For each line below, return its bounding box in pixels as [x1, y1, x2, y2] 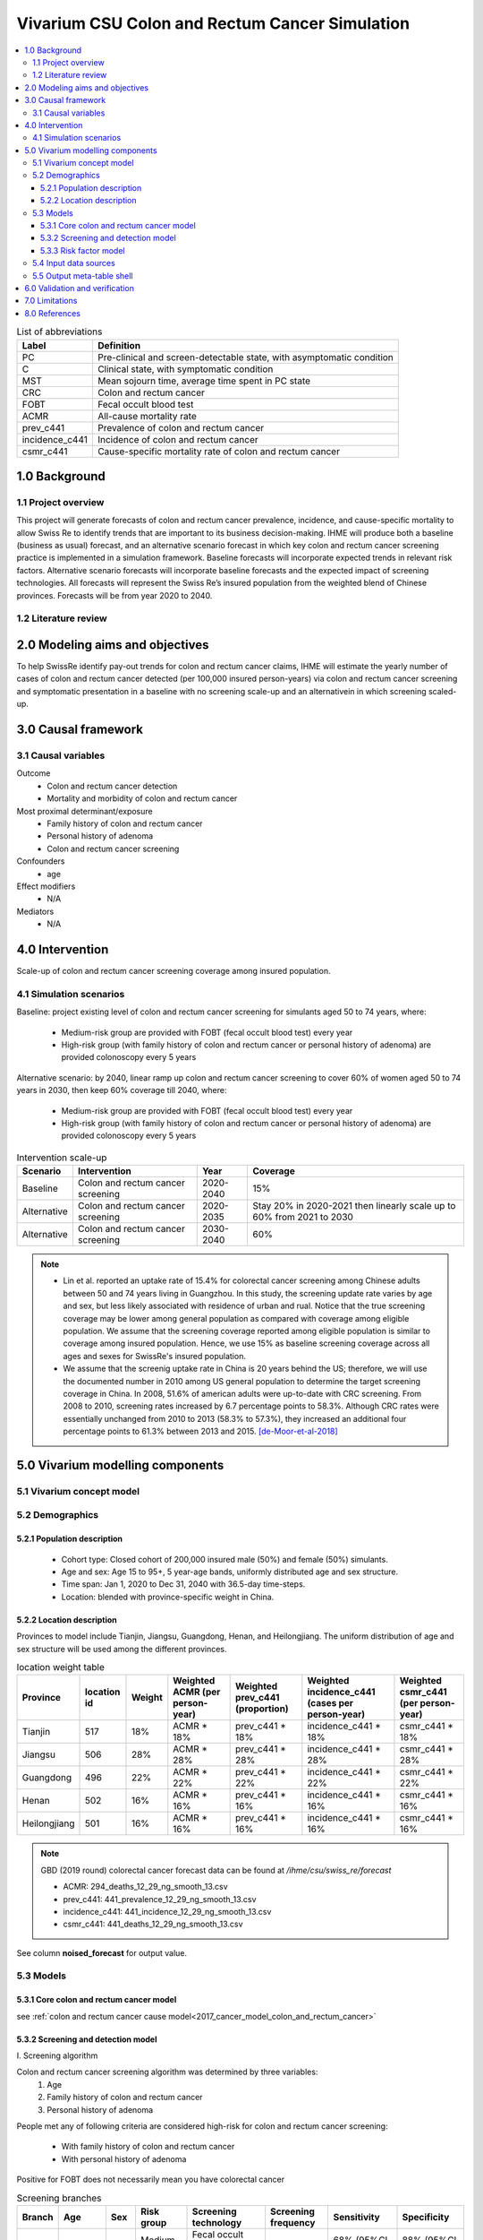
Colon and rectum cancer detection [47, 780, 178, 791]
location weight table [16, 1661, 105, 1674]
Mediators [16, 906, 55, 917]
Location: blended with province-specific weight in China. [61, 1591, 275, 1602]
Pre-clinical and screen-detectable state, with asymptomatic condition [97, 350, 394, 363]
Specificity [402, 2210, 450, 2223]
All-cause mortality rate [97, 409, 197, 422]
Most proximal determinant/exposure [16, 806, 153, 816]
